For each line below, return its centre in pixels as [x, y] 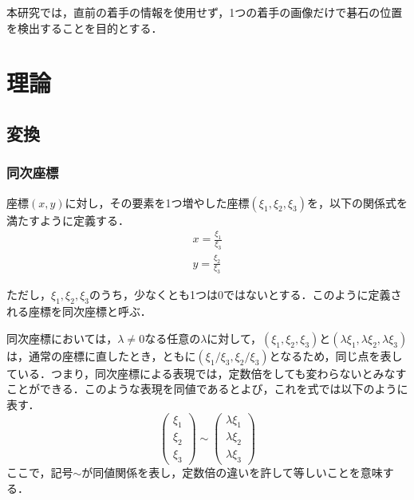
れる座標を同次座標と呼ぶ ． [79, 311]
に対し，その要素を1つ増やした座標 [157, 202]
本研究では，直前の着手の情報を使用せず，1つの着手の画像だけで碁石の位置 [205, 12]
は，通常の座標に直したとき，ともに [101, 355]
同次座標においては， [62, 338]
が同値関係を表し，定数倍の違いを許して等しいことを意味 [232, 472]
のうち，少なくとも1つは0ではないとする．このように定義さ [245, 295]
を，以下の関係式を [358, 202]
